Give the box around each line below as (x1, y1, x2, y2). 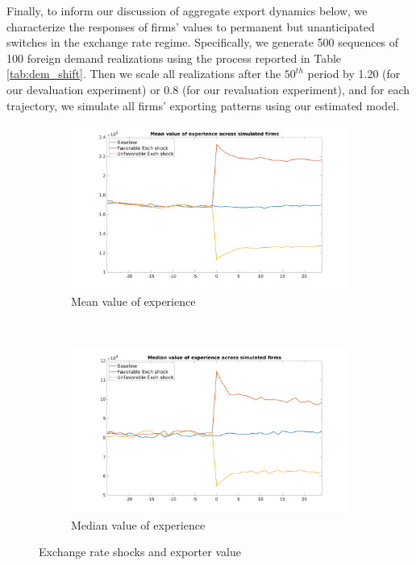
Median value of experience (71, 516, 206, 533)
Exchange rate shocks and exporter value (39, 543, 241, 560)
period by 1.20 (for (307, 65, 401, 82)
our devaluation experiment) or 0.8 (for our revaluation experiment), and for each (6, 80, 410, 97)
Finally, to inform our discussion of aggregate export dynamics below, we (6, 2, 368, 19)
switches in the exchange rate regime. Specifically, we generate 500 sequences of (6, 34, 399, 51)
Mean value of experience (71, 293, 196, 310)
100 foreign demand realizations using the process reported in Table (6, 49, 342, 66)
